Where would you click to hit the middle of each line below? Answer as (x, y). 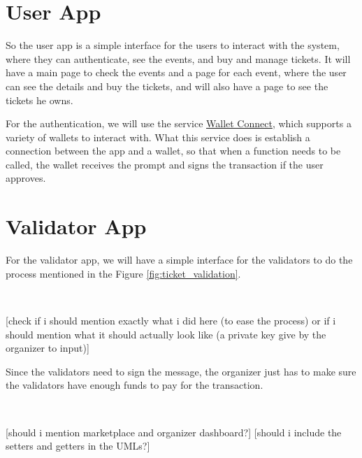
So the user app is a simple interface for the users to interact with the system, (173, 45)
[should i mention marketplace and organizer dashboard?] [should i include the (174, 432)
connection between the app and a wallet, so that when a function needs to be (173, 151)
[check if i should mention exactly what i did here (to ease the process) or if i (171, 320)
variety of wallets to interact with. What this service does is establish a (158, 137)
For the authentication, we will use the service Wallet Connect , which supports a (179, 123)
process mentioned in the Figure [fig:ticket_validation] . (123, 273)
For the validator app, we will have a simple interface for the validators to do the (179, 260)
